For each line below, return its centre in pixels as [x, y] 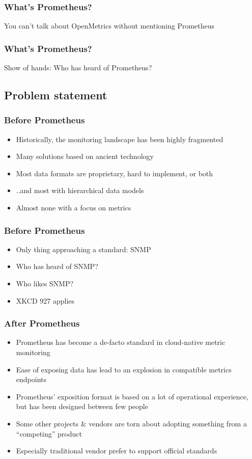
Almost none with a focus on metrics [74, 207]
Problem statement [56, 95]
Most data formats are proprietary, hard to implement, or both [115, 173]
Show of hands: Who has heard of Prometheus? [78, 67]
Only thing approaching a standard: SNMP [83, 249]
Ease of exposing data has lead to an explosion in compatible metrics [124, 369]
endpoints [31, 379]
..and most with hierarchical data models [80, 190]
